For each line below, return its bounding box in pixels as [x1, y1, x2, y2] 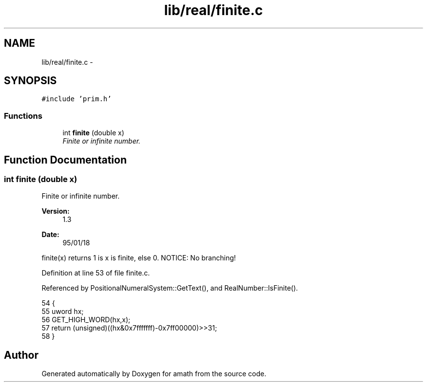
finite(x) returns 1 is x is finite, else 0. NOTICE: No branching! [41, 254, 236, 262]
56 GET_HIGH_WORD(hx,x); [41, 315, 131, 324]
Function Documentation [4, 153, 127, 166]
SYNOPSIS [4, 74, 57, 87]
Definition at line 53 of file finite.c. [41, 269, 150, 277]
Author [4, 349, 39, 361]
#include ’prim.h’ [41, 95, 112, 103]
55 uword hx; [41, 307, 84, 316]
